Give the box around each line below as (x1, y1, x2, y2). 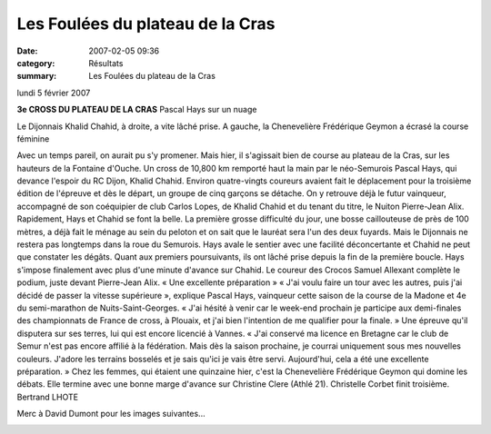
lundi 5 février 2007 (16, 87, 91, 98)
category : (16, 57, 55, 68)
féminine (16, 133, 50, 144)
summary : (16, 71, 57, 82)
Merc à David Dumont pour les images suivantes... (16, 409, 205, 419)
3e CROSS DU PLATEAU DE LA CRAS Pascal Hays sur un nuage (16, 104, 257, 115)
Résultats (88, 57, 124, 68)
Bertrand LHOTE (16, 391, 79, 402)
